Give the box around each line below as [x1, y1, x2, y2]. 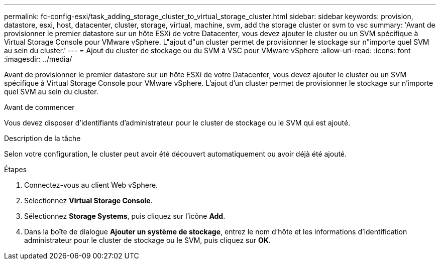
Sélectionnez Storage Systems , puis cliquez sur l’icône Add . [24, 212, 226, 220]
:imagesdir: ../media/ [4, 55, 72, 63]
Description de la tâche [4, 134, 81, 143]
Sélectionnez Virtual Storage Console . [24, 196, 153, 205]
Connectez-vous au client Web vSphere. [24, 181, 158, 189]
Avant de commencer [4, 103, 75, 111]
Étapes [4, 165, 27, 174]
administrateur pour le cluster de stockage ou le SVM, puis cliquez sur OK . [24, 236, 271, 244]
